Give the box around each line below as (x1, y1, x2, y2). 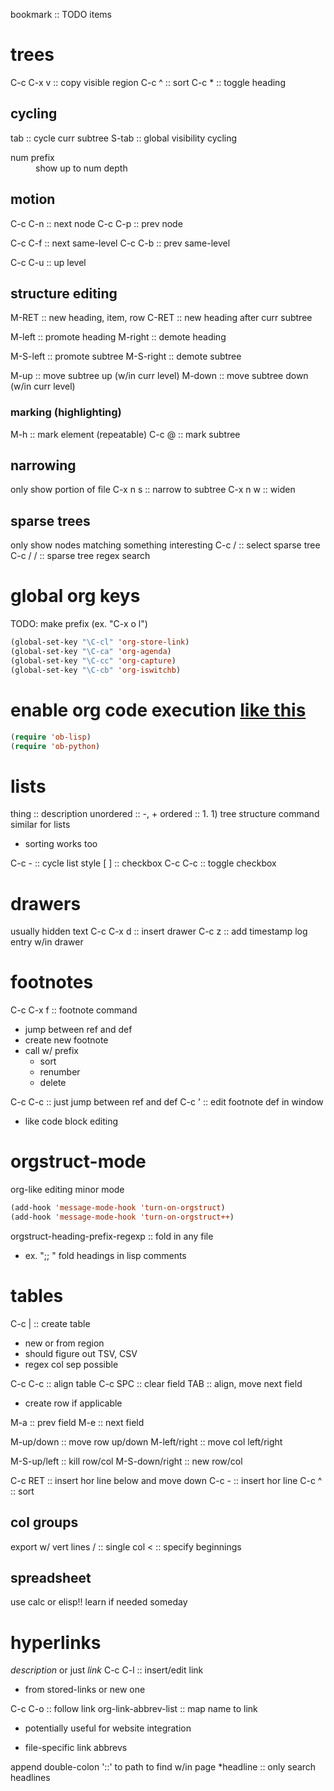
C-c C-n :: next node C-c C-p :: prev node (10, 217, 183, 229)
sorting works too (24, 838, 98, 850)
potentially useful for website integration (24, 1722, 192, 1734)
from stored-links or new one (24, 1684, 146, 1696)
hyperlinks (10, 1631, 102, 1654)
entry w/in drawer (10, 936, 84, 948)
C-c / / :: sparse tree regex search (10, 550, 151, 562)
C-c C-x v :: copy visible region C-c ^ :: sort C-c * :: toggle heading (10, 76, 286, 88)
